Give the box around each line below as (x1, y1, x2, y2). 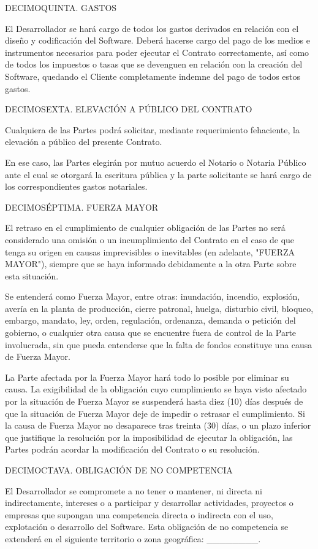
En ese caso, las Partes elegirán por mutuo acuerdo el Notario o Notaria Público (5, 155, 306, 168)
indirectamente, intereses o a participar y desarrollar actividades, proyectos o (5, 496, 293, 509)
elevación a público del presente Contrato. (5, 135, 162, 148)
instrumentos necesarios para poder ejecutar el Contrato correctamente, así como (5, 45, 309, 58)
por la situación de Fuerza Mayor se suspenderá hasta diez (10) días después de (5, 395, 303, 408)
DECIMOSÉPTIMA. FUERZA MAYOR (5, 200, 159, 213)
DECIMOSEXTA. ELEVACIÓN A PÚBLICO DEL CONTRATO (5, 103, 252, 115)
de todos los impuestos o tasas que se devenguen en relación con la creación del (5, 58, 303, 71)
